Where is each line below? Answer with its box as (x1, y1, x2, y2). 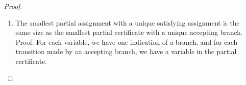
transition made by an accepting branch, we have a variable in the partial (15, 46, 237, 57)
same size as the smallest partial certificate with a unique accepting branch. (15, 27, 243, 37)
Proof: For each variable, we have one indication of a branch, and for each (15, 36, 238, 47)
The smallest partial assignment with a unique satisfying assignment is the (15, 17, 240, 28)
